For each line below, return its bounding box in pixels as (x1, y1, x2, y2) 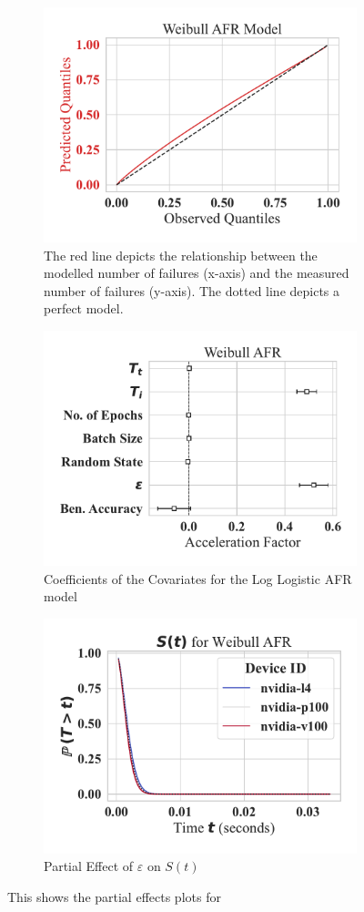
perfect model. (44, 299, 124, 318)
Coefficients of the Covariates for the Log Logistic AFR (44, 569, 352, 588)
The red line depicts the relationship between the (44, 245, 318, 264)
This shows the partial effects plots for (7, 886, 221, 906)
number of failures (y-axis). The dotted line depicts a (44, 281, 340, 300)
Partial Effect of (44, 856, 134, 876)
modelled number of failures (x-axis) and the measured (44, 263, 349, 282)
